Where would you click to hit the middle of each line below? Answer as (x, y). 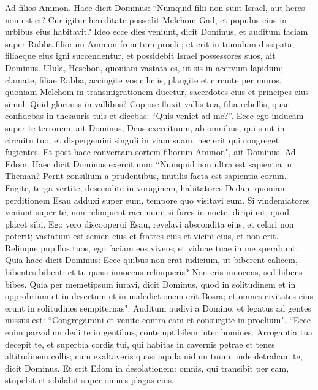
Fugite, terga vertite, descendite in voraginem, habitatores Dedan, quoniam (146, 187)
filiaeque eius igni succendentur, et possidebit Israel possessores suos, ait (140, 55)
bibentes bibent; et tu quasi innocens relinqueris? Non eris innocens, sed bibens (154, 272)
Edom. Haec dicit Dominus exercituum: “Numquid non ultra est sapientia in (149, 163)
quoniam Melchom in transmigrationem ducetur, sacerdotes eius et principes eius (157, 92)
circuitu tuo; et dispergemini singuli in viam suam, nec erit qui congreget (142, 140)
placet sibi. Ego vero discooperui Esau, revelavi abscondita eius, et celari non (150, 224)
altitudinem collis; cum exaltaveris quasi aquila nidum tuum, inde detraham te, (154, 356)
